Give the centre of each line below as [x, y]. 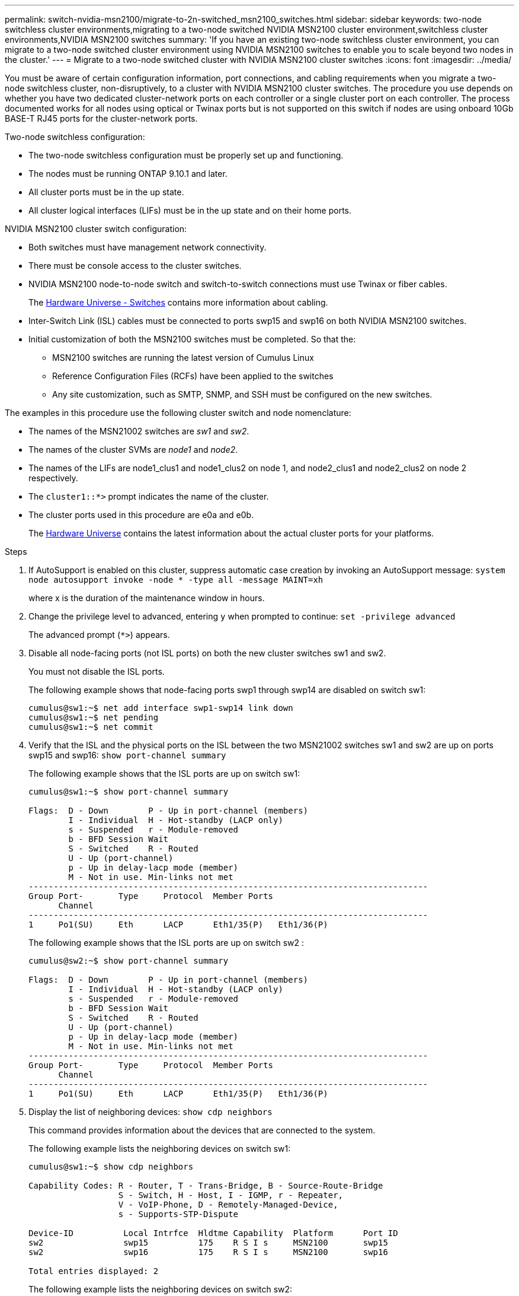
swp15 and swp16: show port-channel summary [127, 755]
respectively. [53, 478]
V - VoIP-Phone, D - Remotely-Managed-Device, [228, 1205]
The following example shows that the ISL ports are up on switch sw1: [164, 774]
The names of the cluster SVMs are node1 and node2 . [133, 450]
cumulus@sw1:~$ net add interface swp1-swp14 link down [161, 708]
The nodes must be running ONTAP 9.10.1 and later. [128, 174]
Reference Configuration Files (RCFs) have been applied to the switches [193, 376]
